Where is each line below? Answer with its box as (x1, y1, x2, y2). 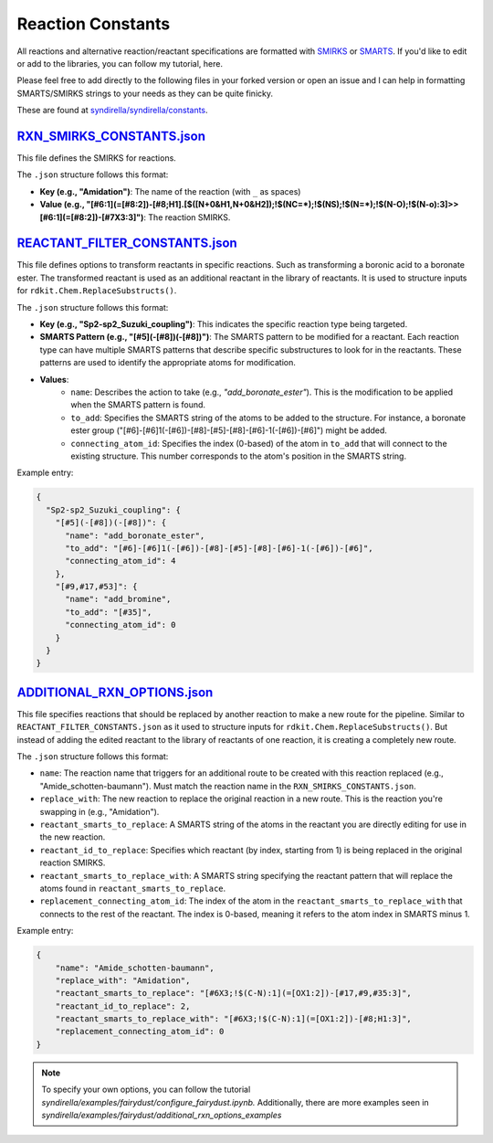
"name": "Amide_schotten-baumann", (55, 962, 215, 973)
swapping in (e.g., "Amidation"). (39, 806, 160, 817)
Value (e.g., (39, 199, 85, 210)
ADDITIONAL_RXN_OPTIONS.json (16, 684, 214, 700)
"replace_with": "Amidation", (55, 975, 191, 986)
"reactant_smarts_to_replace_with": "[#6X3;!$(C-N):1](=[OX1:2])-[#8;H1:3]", (55, 1014, 413, 1024)
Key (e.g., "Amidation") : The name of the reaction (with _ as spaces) (39, 185, 301, 196)
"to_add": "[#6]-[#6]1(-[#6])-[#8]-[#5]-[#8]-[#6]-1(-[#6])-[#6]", (65, 543, 373, 553)
